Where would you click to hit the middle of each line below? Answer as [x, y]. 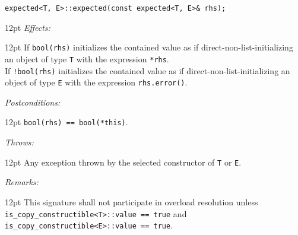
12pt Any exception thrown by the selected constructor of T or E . [123, 162]
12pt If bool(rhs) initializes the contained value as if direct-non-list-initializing [149, 47]
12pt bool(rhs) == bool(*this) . [66, 122]
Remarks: [22, 182]
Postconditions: [33, 102]
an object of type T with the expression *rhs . [87, 58]
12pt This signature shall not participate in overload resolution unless [131, 201]
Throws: [19, 142]
